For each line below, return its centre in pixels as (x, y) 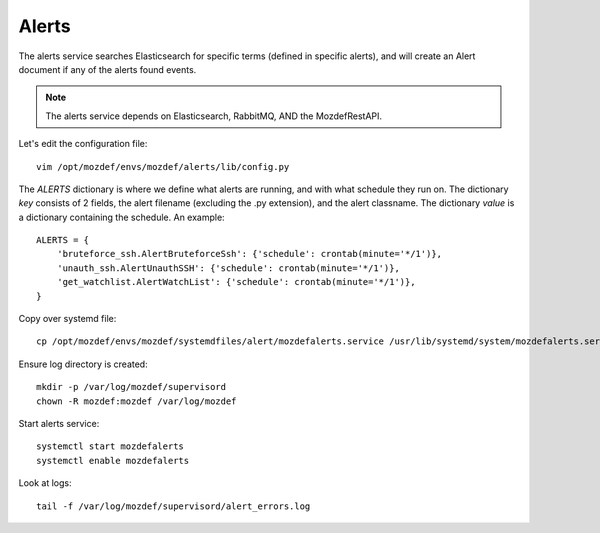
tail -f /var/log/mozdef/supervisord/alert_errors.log (173, 506)
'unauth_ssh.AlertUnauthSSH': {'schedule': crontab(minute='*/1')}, (228, 268)
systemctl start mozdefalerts (110, 446)
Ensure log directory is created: (83, 364)
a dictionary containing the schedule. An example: (121, 217)
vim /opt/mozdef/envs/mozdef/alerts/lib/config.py (163, 166)
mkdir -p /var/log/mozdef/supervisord (131, 387)
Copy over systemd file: (67, 319)
